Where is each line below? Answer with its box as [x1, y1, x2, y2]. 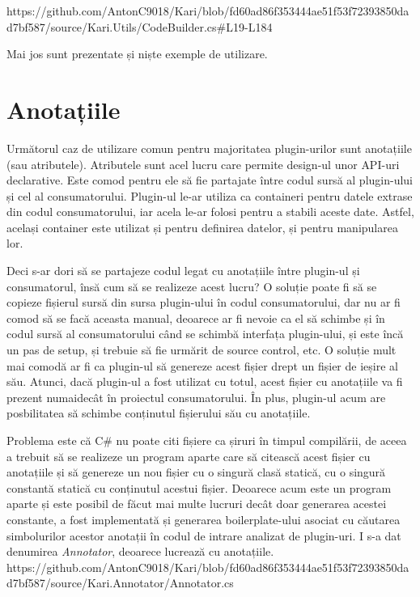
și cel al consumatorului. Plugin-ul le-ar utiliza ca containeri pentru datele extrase [6, 187, 413, 204]
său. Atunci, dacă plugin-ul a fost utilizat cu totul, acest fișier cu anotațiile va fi [6, 373, 403, 390]
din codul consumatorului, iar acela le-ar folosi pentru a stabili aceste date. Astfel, [6, 203, 414, 220]
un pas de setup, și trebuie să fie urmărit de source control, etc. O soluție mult [6, 341, 397, 358]
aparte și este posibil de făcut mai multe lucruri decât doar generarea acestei [6, 495, 387, 512]
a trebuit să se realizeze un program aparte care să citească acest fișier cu [6, 447, 371, 464]
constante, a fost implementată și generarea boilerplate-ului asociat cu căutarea [6, 510, 401, 527]
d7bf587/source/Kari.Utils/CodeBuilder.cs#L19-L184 [6, 18, 273, 35]
